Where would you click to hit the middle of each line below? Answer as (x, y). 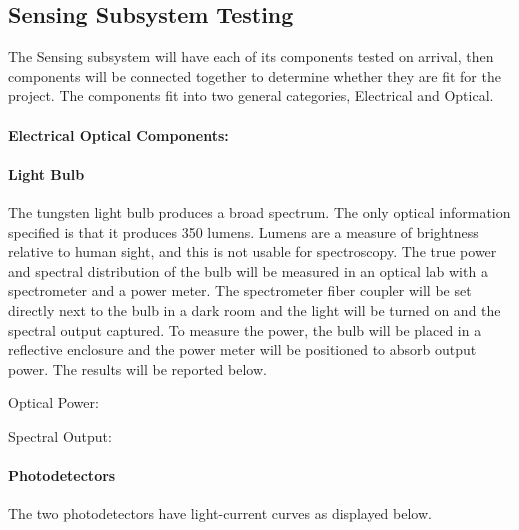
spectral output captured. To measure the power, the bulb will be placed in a (245, 329)
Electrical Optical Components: (118, 134)
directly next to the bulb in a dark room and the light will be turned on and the (254, 309)
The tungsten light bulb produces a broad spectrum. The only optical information (259, 211)
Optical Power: (53, 402)
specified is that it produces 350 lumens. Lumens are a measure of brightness (243, 231)
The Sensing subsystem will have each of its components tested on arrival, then (251, 56)
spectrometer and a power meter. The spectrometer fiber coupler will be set (240, 290)
